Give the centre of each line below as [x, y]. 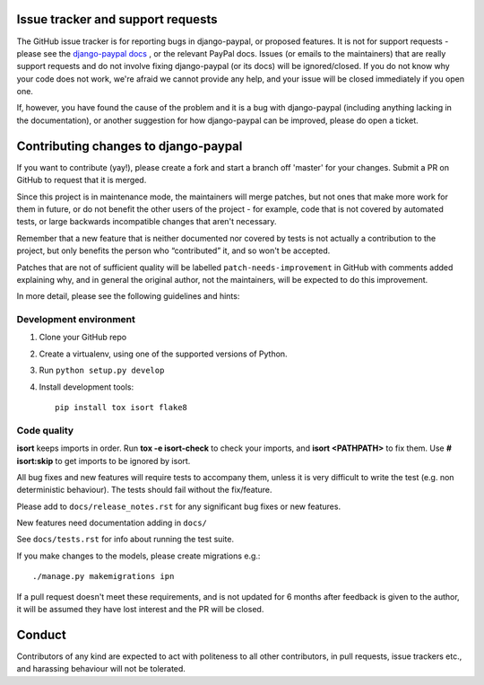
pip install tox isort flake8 [121, 407]
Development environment [76, 320]
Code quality [45, 430]
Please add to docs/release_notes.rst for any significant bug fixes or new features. [178, 506]
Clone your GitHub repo [83, 338]
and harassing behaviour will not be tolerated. [101, 669]
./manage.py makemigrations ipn [104, 576]
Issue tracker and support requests [117, 19]
